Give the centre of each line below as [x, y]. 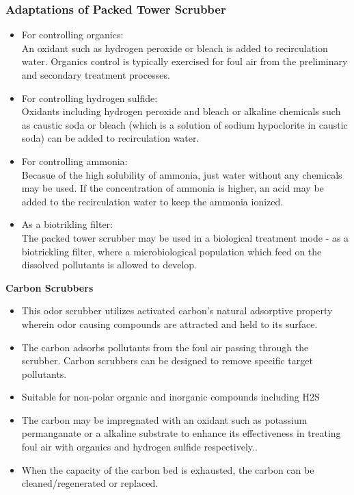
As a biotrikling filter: [67, 224]
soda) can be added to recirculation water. [110, 138]
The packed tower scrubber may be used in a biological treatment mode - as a [185, 237]
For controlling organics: [72, 35]
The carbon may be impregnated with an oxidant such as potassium [164, 419]
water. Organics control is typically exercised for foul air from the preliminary [185, 61]
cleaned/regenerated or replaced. [90, 483]
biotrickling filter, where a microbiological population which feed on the [172, 251]
